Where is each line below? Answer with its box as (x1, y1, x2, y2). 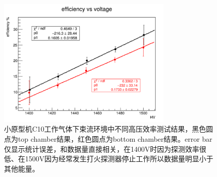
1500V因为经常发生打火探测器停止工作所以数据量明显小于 (25, 153, 213, 164)
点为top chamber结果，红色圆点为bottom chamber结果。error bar (4, 134, 212, 144)
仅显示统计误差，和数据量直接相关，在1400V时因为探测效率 (4, 143, 199, 154)
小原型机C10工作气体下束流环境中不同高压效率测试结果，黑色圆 (4, 124, 213, 134)
